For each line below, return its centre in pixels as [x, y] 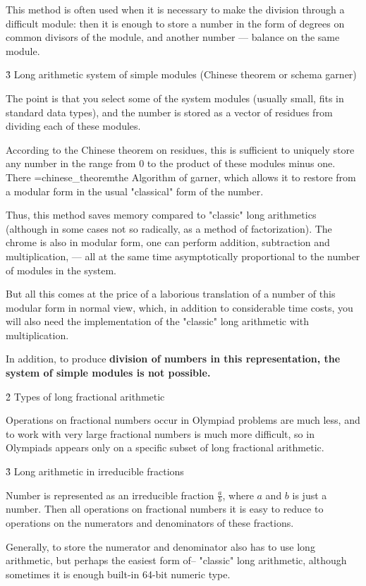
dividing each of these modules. [73, 126]
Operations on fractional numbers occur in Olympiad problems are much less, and [183, 420]
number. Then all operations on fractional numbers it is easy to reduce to [165, 509]
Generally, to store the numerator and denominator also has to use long [160, 546]
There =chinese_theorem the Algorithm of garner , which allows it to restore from [181, 177]
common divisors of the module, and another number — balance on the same [173, 37]
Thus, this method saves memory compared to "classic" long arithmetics [161, 215]
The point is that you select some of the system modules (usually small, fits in [175, 98]
